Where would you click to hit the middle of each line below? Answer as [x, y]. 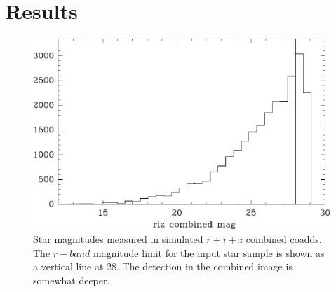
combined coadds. [284, 239]
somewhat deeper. [72, 280]
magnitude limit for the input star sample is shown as [209, 252]
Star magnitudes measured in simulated [118, 239]
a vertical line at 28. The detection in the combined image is [163, 266]
